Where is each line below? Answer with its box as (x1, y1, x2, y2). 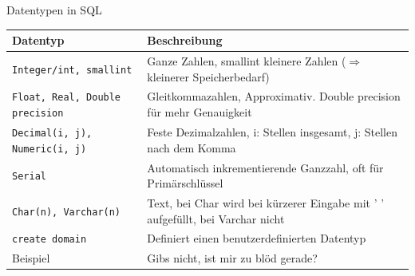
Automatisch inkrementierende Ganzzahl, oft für (147, 159, 384, 175)
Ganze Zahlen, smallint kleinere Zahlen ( (147, 52, 346, 69)
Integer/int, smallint (12, 64, 132, 76)
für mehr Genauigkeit (147, 104, 252, 120)
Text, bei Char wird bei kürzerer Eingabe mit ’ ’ (147, 194, 385, 211)
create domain (12, 234, 87, 246)
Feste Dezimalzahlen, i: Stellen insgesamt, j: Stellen (147, 124, 398, 140)
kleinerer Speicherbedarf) (147, 68, 270, 85)
